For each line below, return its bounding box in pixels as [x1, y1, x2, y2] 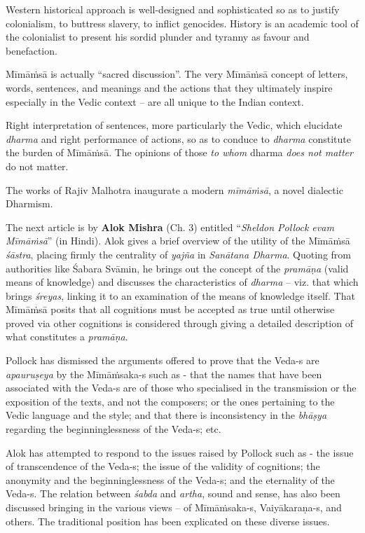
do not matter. [6, 158, 69, 173]
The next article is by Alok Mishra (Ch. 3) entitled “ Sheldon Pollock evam [6, 219, 334, 234]
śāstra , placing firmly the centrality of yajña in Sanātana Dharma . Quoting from [6, 247, 351, 261]
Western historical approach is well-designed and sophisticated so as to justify [6, 2, 340, 16]
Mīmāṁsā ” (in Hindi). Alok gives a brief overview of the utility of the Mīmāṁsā [6, 233, 350, 248]
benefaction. [6, 43, 57, 57]
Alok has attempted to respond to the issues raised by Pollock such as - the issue [6, 445, 354, 459]
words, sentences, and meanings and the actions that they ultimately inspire [6, 80, 333, 95]
